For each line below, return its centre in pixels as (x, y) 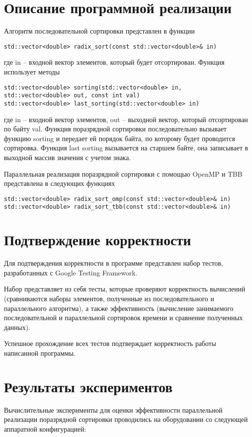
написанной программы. (40, 353)
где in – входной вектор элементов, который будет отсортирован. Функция (114, 62)
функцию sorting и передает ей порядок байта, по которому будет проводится (120, 138)
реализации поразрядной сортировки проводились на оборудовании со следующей (126, 419)
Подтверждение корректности (97, 240)
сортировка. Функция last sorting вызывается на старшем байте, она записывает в (126, 148)
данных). (17, 327)
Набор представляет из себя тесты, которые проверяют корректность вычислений (125, 289)
